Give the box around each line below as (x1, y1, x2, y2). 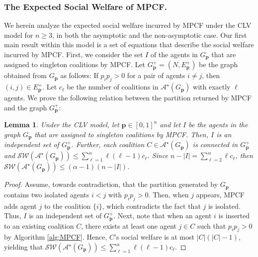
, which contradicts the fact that (102, 200, 201, 211)
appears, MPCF (196, 189, 245, 199)
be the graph (199, 59, 238, 70)
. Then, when (148, 189, 189, 199)
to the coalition (44, 200, 91, 211)
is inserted (218, 210, 250, 221)
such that (197, 220, 226, 231)
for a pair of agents (127, 70, 185, 81)
